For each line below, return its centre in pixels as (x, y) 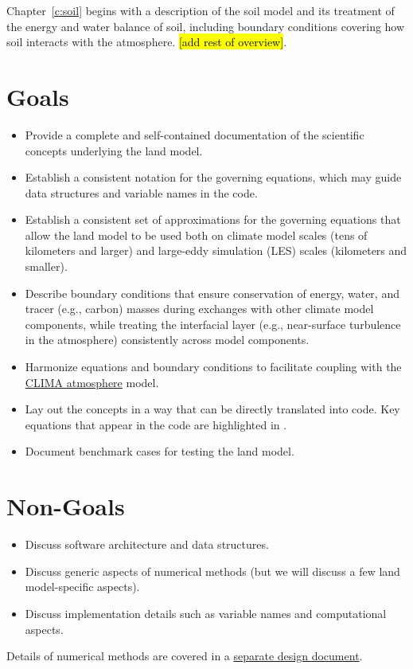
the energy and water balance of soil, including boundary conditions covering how (206, 26)
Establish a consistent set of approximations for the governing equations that (213, 219)
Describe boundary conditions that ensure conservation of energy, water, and (212, 293)
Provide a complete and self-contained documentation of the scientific (195, 134)
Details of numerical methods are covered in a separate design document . (185, 656)
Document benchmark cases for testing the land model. (160, 451)
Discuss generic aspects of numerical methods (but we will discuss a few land (212, 571)
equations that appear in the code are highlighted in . (156, 424)
